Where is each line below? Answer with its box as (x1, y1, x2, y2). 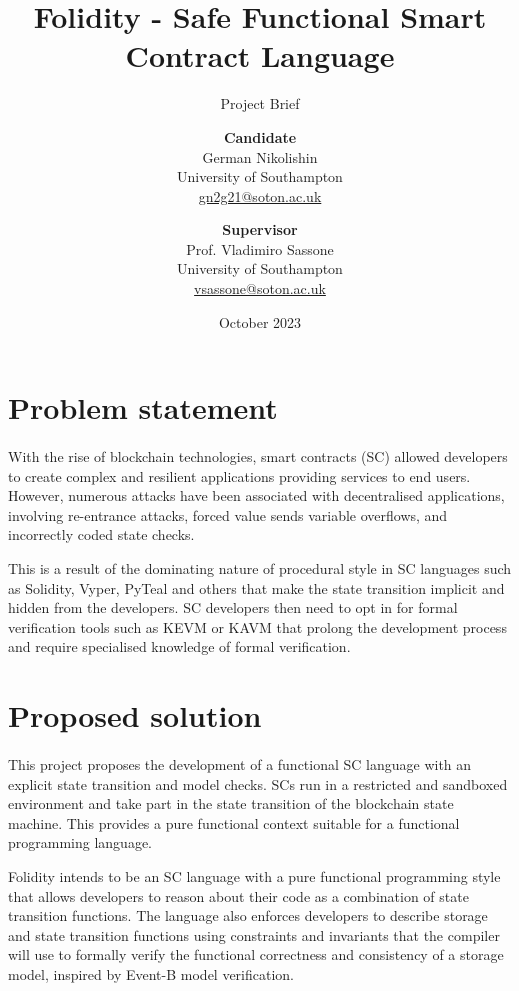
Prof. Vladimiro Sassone (186, 238, 334, 259)
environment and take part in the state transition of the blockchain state (8, 793, 454, 814)
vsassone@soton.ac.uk (194, 278, 326, 299)
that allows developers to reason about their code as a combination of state (8, 885, 469, 906)
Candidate (223, 126, 297, 147)
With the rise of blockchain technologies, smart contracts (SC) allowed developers (8, 446, 508, 467)
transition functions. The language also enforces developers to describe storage (8, 905, 488, 926)
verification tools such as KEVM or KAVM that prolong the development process (8, 616, 507, 637)
